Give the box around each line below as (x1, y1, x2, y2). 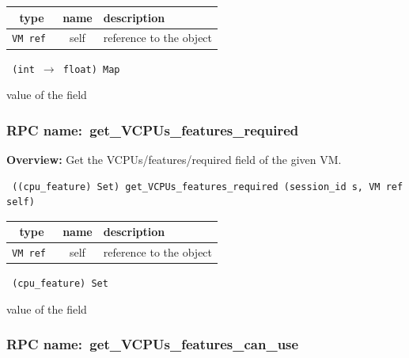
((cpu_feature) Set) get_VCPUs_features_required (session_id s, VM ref (12, 181, 403, 192)
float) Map (62, 63, 120, 75)
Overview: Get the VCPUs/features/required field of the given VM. (6, 150, 342, 167)
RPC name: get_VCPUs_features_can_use (6, 334, 299, 354)
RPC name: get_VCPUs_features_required (6, 120, 299, 139)
